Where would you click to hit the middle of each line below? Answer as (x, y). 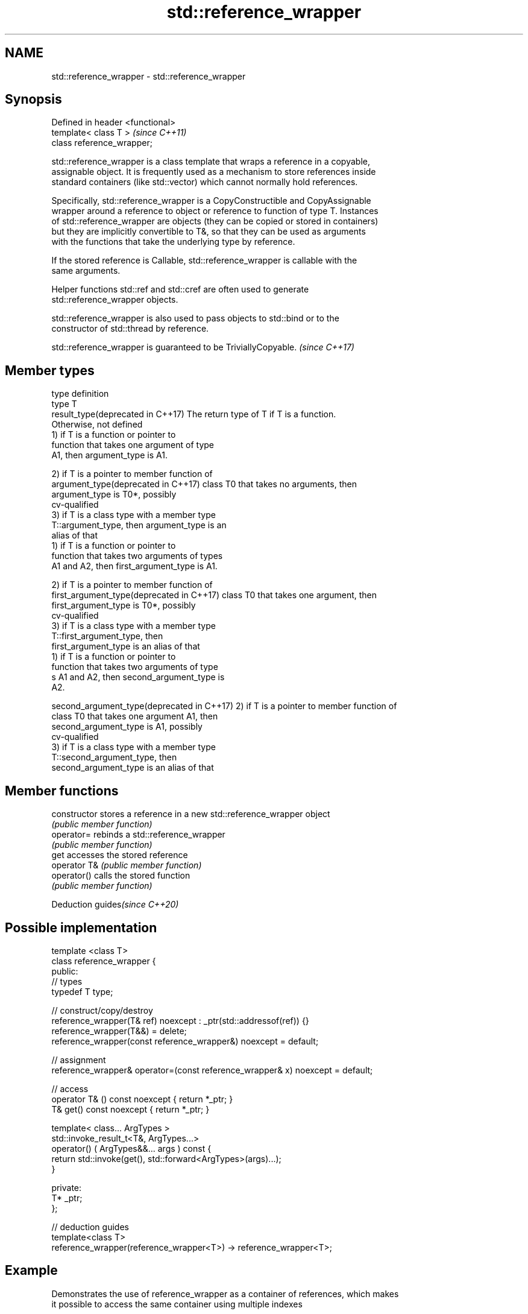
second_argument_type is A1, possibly (127, 727)
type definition (80, 394)
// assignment (79, 1060)
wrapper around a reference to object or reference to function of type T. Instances (215, 211)
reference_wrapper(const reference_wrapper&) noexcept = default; (185, 1041)
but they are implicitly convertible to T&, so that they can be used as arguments (209, 232)
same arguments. (86, 271)
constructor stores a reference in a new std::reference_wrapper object (191, 814)
